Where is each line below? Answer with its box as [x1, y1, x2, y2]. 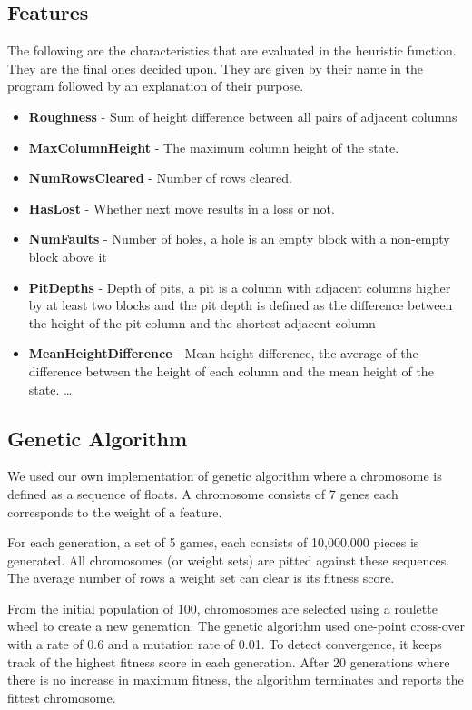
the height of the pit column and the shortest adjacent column [28, 313, 376, 332]
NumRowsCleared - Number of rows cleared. [28, 168, 292, 187]
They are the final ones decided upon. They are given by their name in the [7, 58, 423, 77]
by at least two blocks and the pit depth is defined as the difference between [28, 295, 453, 315]
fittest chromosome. [7, 687, 116, 706]
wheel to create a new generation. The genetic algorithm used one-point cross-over [7, 616, 465, 635]
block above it [28, 246, 107, 265]
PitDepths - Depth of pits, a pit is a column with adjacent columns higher [28, 277, 451, 296]
